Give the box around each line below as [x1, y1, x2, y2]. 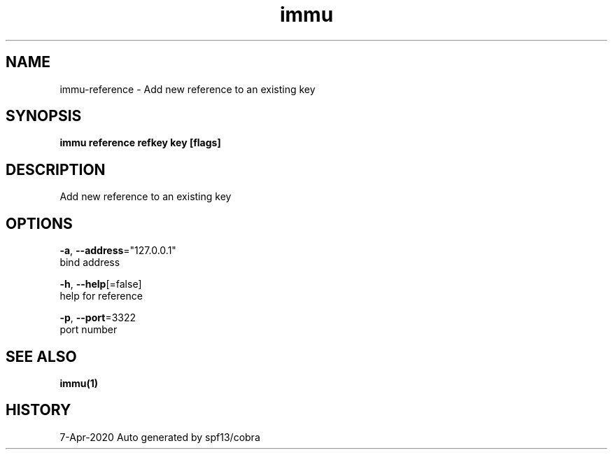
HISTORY [6, 401, 71, 419]
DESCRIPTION [6, 160, 106, 178]
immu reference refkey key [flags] [59, 136, 221, 149]
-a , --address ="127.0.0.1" [59, 244, 176, 257]
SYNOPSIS [6, 107, 82, 125]
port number [59, 323, 118, 336]
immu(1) [59, 377, 99, 389]
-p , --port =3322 [59, 311, 136, 324]
